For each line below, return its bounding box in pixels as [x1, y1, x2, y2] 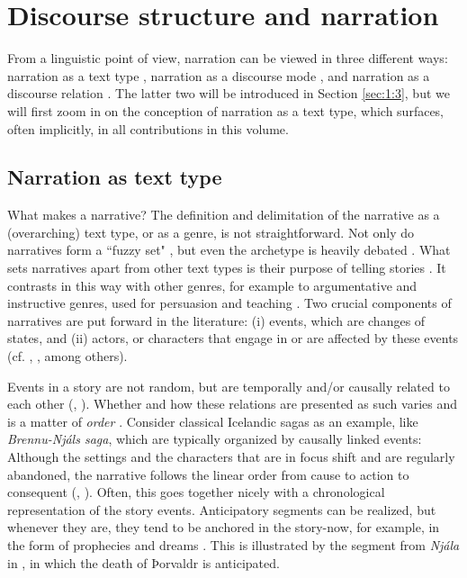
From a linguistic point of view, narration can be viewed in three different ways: [7, 49, 448, 68]
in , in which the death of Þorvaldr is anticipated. [7, 553, 280, 572]
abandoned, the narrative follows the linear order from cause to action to [7, 465, 409, 483]
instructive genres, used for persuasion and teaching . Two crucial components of [7, 294, 452, 312]
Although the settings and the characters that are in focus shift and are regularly [7, 447, 455, 466]
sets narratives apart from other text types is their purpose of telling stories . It [7, 258, 446, 277]
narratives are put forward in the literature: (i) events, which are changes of [7, 311, 426, 330]
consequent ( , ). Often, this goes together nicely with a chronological [7, 483, 385, 501]
